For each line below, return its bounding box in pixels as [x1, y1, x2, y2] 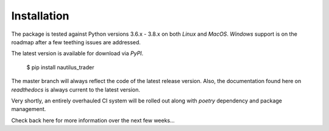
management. [11, 106, 46, 113]
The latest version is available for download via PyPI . [11, 50, 144, 57]
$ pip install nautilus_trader [26, 64, 94, 71]
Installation [11, 9, 69, 22]
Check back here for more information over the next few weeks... [11, 116, 175, 124]
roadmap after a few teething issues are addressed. [11, 38, 141, 45]
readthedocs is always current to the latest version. [11, 86, 140, 93]
